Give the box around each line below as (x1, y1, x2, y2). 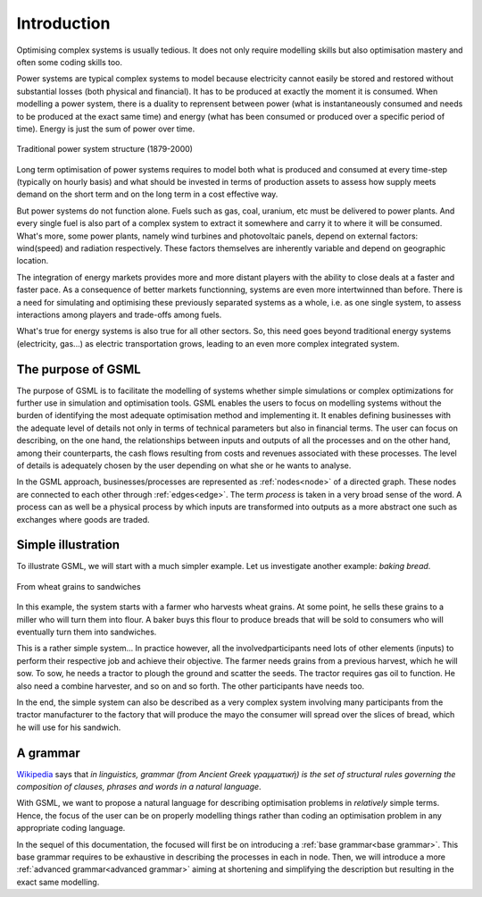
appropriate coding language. (16, 823, 126, 834)
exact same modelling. (16, 876, 100, 887)
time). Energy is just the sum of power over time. (16, 123, 195, 134)
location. (16, 256, 49, 266)
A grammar (16, 745, 80, 760)
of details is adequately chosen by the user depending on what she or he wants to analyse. (16, 460, 352, 471)
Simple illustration (16, 537, 120, 553)
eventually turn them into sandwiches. (16, 626, 157, 638)
